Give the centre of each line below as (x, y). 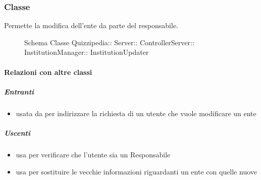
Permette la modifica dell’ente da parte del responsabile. (91, 25)
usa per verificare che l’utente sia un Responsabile (93, 154)
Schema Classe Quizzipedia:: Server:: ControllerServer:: (109, 42)
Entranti (19, 91)
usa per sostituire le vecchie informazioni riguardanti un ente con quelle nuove (136, 171)
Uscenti (17, 132)
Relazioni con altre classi (48, 72)
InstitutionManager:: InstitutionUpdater (87, 52)
